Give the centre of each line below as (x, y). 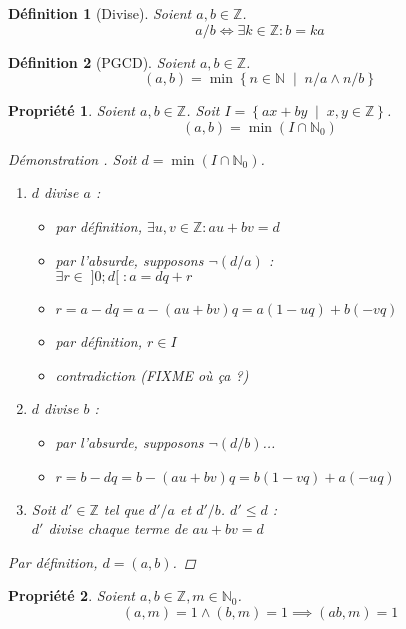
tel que (123, 508)
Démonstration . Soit (72, 158)
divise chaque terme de (118, 528)
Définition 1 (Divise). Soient (100, 13)
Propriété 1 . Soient (72, 110)
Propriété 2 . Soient (72, 595)
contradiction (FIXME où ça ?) (152, 374)
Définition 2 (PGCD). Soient (101, 61)
